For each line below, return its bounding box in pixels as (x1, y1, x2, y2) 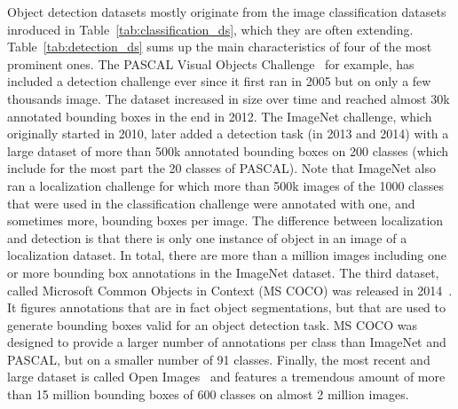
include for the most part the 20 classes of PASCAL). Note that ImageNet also (7, 159, 437, 177)
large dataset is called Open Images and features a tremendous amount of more (7, 367, 446, 386)
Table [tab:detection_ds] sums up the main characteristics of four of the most (7, 37, 432, 56)
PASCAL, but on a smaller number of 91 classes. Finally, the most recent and (7, 350, 430, 368)
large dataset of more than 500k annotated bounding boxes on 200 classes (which (7, 141, 449, 160)
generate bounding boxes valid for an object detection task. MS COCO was (7, 315, 417, 334)
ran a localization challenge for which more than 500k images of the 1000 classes (7, 176, 444, 194)
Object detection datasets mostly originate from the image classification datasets (7, 3, 446, 20)
